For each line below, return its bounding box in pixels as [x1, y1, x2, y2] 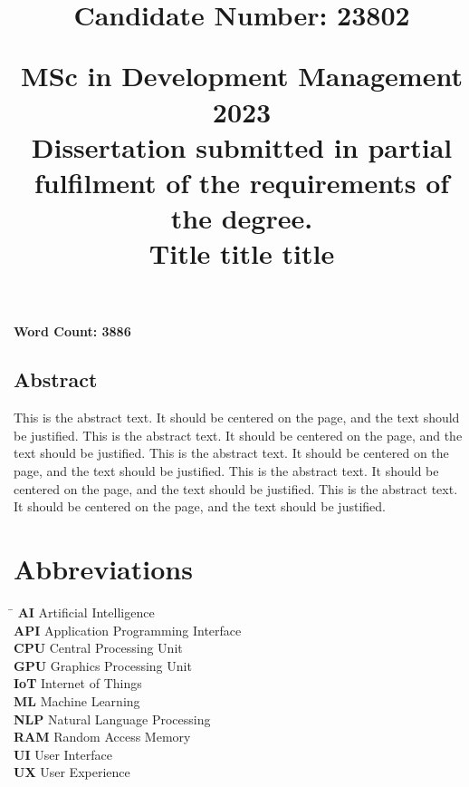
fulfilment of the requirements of [33, 163, 450, 200]
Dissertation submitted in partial [31, 128, 453, 165]
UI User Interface [14, 744, 112, 763]
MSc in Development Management [21, 57, 463, 94]
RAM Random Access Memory [14, 727, 191, 746]
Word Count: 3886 [14, 321, 131, 340]
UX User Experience [14, 763, 130, 782]
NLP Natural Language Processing [14, 709, 211, 728]
